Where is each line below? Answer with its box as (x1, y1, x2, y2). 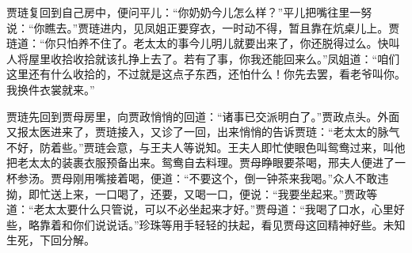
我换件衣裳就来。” (6, 81, 95, 97)
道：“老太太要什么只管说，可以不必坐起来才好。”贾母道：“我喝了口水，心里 (6, 201, 394, 217)
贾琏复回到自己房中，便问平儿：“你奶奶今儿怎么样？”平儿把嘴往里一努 (6, 4, 372, 20)
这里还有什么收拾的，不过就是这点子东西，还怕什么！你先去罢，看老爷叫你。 (6, 66, 406, 82)
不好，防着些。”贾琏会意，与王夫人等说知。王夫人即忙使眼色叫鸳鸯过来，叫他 (6, 138, 406, 155)
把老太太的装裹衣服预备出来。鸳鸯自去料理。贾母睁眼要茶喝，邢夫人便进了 (6, 154, 395, 171)
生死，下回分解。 (6, 232, 95, 248)
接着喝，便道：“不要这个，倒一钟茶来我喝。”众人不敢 (105, 169, 378, 186)
